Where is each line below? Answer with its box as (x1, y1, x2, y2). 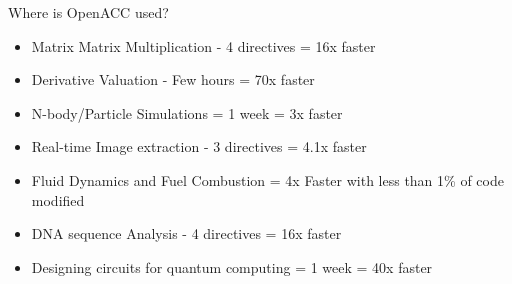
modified (31, 189, 85, 210)
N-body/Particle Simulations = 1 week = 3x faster (31, 102, 343, 123)
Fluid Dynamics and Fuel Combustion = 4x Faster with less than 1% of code (31, 169, 504, 190)
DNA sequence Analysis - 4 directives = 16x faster (31, 223, 342, 244)
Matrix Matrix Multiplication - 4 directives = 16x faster (31, 35, 376, 56)
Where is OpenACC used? (8, 2, 169, 22)
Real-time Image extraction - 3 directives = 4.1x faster (31, 136, 367, 157)
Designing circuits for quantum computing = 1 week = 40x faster (31, 256, 433, 277)
